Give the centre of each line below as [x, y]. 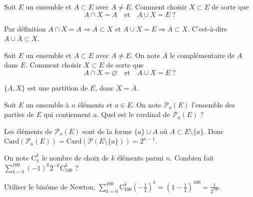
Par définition [25, 28]
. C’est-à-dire [207, 28]
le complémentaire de [202, 55]
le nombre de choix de [75, 157]
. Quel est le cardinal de [133, 114]
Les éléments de [28, 131]
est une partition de [57, 87]
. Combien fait [192, 157]
